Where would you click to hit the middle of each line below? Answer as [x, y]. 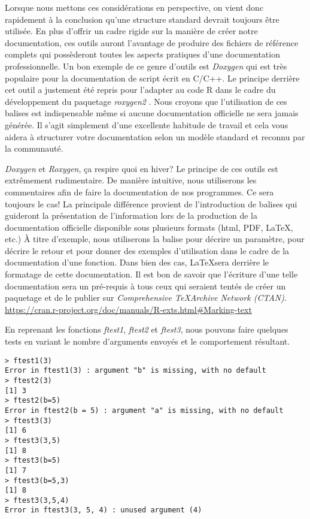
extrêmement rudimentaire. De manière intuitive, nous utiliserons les [131, 180]
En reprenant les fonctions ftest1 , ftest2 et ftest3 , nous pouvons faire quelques [147, 329]
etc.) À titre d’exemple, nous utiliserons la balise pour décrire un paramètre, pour [155, 239]
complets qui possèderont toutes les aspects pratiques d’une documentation [142, 54]
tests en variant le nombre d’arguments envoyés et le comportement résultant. [148, 341]
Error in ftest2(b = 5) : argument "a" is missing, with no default [144, 410]
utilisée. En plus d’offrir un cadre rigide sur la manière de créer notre [131, 31]
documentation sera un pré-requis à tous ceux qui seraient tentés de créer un [145, 286]
